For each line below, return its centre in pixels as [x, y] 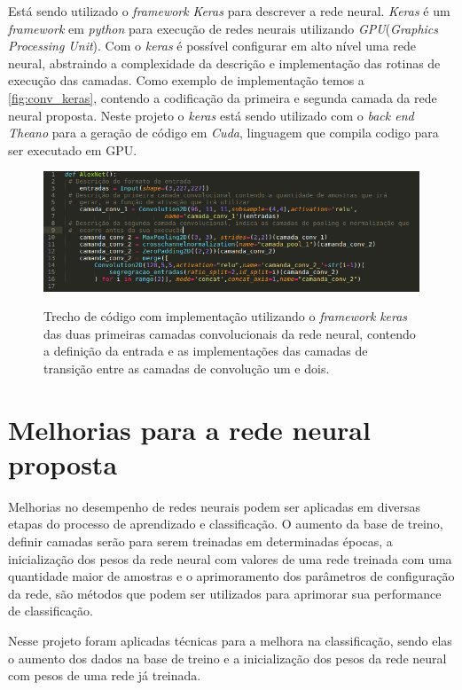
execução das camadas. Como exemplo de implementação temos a [186, 80]
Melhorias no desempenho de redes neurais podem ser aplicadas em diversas [215, 506]
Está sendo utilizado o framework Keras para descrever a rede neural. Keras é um [229, 11]
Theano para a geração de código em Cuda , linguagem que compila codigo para [223, 133]
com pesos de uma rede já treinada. [105, 675]
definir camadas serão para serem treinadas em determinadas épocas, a [200, 541]
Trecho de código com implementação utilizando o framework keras [226, 316]
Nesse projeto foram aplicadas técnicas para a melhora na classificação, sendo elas [230, 641]
